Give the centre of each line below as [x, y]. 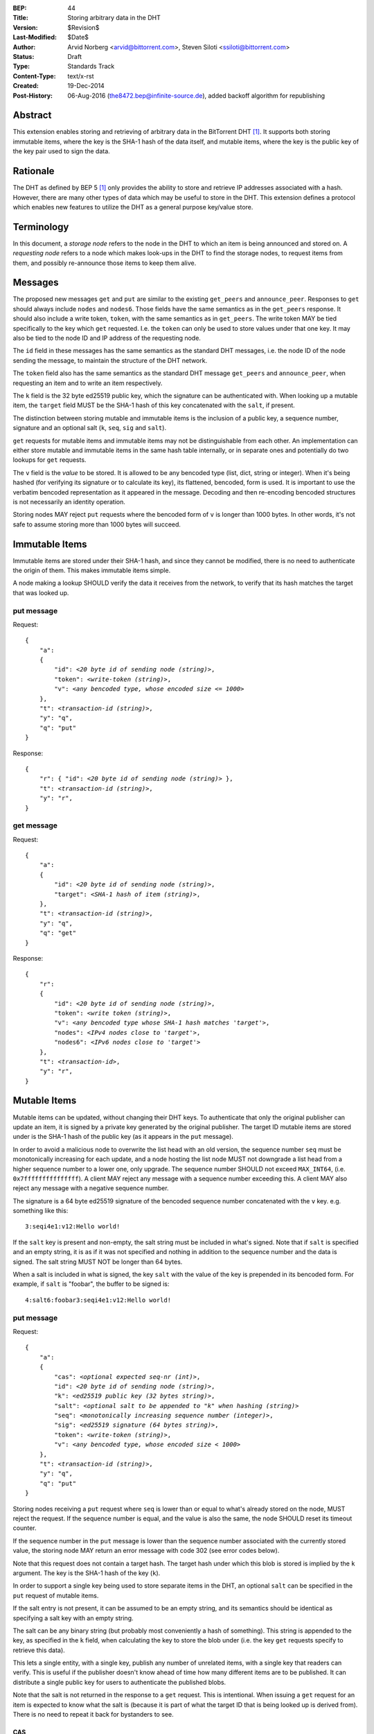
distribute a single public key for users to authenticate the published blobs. [119, 1682]
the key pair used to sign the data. [61, 151]
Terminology [41, 226]
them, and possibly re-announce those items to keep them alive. [105, 263]
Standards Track [91, 67]
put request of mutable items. [56, 1595]
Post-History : [33, 95]
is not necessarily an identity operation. [69, 501]
